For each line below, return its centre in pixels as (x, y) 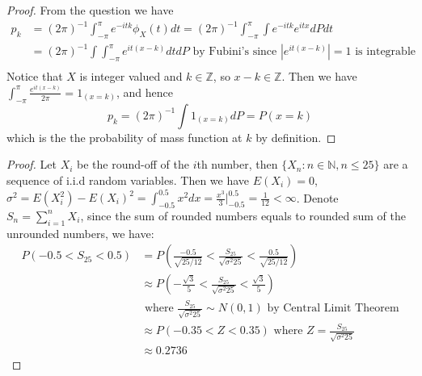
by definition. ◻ (296, 137)
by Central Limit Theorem (333, 308)
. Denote (317, 197)
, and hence (144, 92)
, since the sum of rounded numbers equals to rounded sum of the (243, 215)
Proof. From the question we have (90, 10)
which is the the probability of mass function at (124, 137)
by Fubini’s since (235, 52)
